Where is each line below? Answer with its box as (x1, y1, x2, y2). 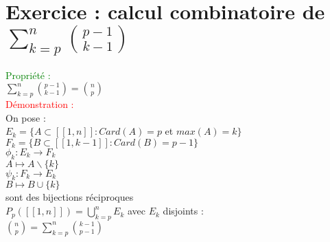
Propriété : (5, 67, 51, 82)
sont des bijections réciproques (5, 190, 134, 204)
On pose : (5, 110, 46, 124)
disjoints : (163, 203, 204, 218)
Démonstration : (5, 97, 74, 111)
